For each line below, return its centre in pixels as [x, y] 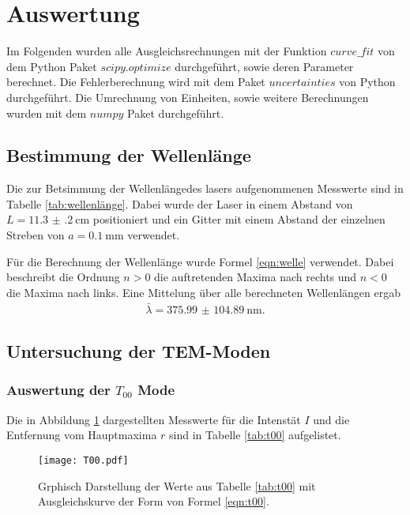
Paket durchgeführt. [176, 113]
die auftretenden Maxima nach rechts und [256, 277]
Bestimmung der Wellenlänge [129, 155]
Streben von [36, 235]
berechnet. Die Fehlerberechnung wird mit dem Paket [136, 82]
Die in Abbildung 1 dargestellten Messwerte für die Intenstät [154, 419]
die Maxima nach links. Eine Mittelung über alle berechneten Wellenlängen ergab [203, 292]
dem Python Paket [52, 66]
